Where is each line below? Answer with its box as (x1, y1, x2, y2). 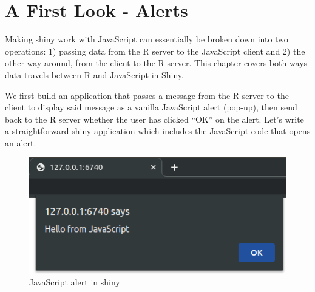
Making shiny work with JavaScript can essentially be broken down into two (5, 33, 288, 46)
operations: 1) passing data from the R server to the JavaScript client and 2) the (5, 44, 305, 57)
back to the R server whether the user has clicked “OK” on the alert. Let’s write (5, 112, 304, 125)
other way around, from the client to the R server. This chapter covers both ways (5, 56, 308, 69)
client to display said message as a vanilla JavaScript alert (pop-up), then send (5, 101, 297, 114)
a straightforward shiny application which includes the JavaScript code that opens (5, 124, 311, 137)
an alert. (5, 136, 36, 149)
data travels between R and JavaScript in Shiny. (5, 68, 184, 81)
